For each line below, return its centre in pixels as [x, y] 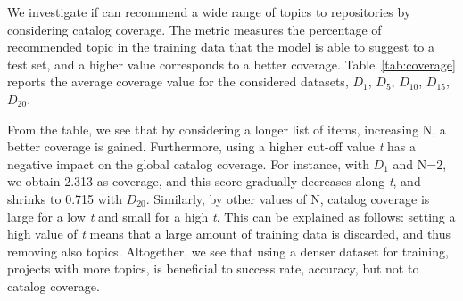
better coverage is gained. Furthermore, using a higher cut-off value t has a [211, 146]
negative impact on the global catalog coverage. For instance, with [188, 163]
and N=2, [420, 163]
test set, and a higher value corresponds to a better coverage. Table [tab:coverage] [231, 64]
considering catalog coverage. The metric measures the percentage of [194, 29]
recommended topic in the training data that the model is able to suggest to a [221, 47]
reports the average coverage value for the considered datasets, [178, 81]
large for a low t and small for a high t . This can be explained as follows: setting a [231, 216]
